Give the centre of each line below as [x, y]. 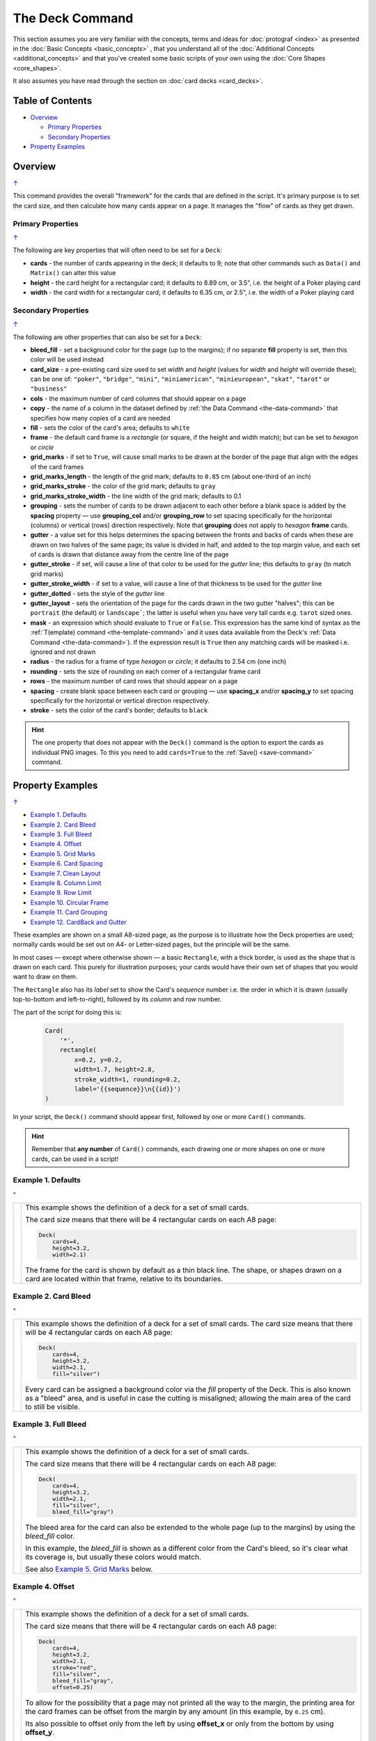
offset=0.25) [73, 1687]
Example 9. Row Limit [61, 893]
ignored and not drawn [63, 652]
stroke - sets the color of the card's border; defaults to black [119, 710]
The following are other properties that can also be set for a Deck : [107, 337]
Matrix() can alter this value [73, 273]
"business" [49, 389]
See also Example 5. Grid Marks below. [89, 1569]
